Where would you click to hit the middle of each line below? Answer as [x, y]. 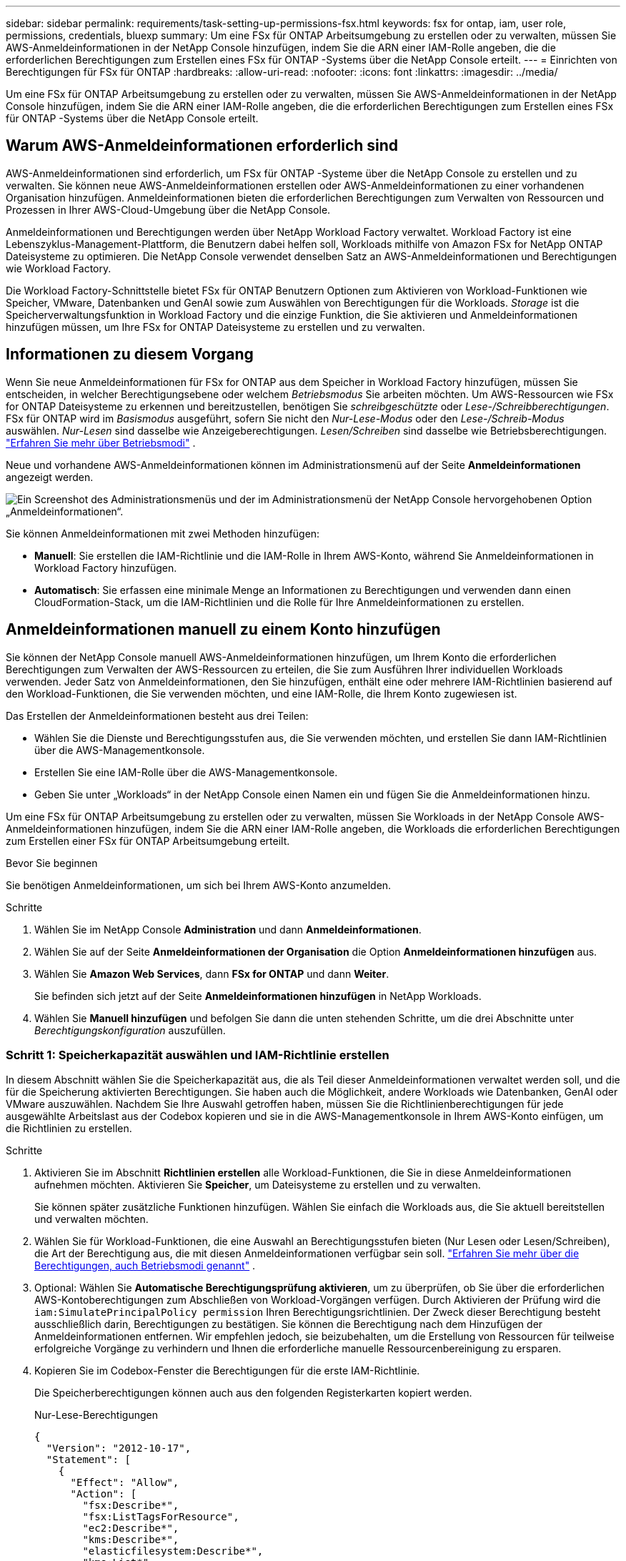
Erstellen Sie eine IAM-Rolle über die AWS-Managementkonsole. [186, 772]
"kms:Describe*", [131, 1540]
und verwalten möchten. [91, 1219]
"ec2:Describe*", [131, 1528]
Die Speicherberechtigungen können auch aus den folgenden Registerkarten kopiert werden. [253, 1393]
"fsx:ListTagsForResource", [161, 1517]
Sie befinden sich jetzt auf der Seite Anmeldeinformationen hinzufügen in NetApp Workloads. [258, 996]
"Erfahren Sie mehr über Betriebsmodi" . [101, 442]
